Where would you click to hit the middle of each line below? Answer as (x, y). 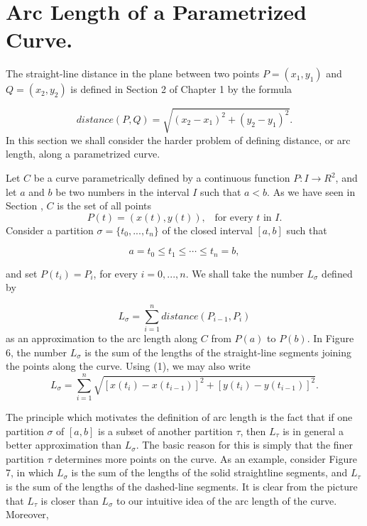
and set (22, 273)
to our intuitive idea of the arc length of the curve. (226, 500)
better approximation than (64, 445)
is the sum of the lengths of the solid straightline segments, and (209, 472)
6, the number (36, 352)
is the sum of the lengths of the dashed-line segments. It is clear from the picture (182, 487)
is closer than (70, 500)
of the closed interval (207, 230)
